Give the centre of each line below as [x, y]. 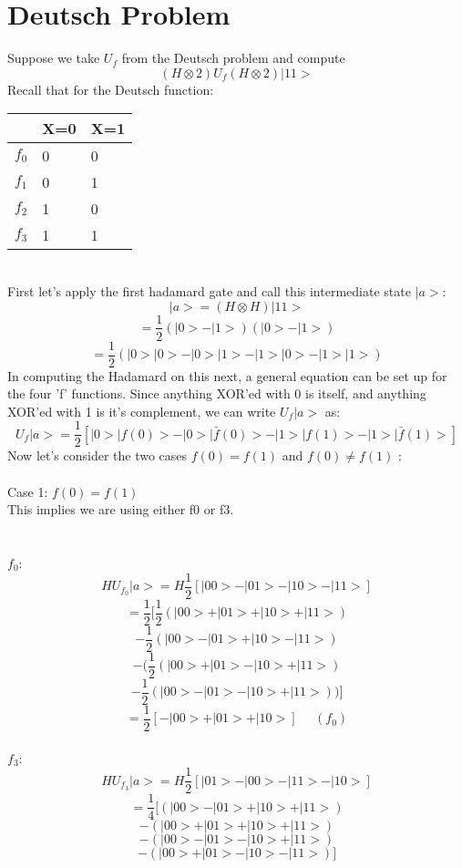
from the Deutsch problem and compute [233, 58]
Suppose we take [54, 58]
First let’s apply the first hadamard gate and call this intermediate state [209, 290]
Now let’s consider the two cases [98, 455]
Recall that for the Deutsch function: [111, 89]
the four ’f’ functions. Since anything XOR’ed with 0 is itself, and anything [217, 393]
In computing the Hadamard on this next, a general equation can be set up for [227, 375]
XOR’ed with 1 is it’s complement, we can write [142, 411]
